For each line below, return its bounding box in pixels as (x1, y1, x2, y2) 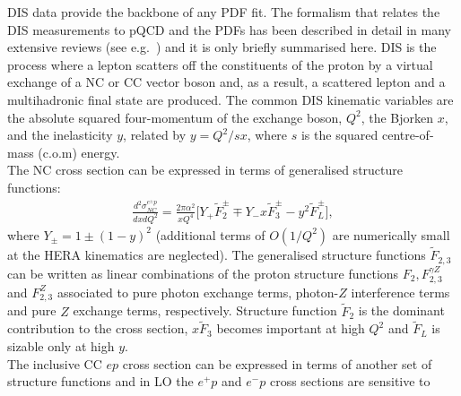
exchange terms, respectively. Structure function (73, 301, 337, 320)
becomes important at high (216, 319, 365, 338)
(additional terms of (155, 225, 265, 244)
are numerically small (332, 225, 450, 244)
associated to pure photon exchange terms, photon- (57, 282, 339, 301)
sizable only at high (7, 337, 115, 356)
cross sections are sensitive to (269, 372, 431, 391)
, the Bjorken (361, 108, 434, 126)
